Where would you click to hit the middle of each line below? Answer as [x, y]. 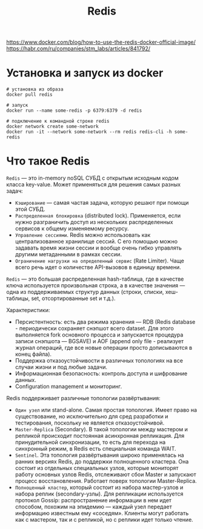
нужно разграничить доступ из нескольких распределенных [94, 222]
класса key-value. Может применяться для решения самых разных [93, 185]
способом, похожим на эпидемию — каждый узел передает [93, 507]
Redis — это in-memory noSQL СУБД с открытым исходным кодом [92, 178]
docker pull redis [29, 95]
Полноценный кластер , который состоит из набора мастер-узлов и [99, 488]
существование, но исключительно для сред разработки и [92, 417]
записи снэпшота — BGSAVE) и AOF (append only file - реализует [99, 341]
